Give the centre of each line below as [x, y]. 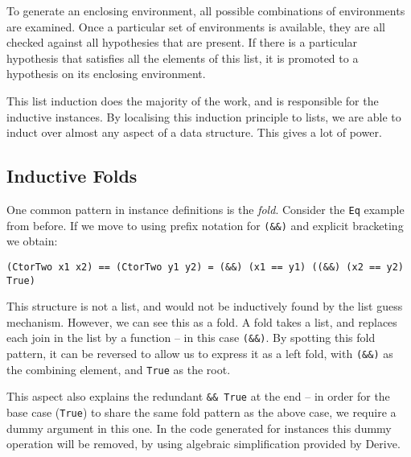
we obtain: [32, 241]
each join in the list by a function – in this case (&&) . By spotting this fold [191, 338]
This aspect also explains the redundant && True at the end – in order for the [198, 396]
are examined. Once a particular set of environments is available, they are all [196, 26]
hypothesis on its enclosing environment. [106, 74]
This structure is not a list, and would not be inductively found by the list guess [205, 306]
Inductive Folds [72, 176]
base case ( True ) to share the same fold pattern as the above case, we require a [201, 412]
